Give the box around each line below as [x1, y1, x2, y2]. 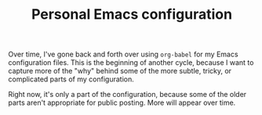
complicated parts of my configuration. [8, 74, 135, 84]
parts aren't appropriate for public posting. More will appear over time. [8, 98, 236, 107]
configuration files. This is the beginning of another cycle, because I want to [8, 58, 254, 67]
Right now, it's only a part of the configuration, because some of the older [8, 90, 247, 99]
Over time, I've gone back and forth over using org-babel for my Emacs [8, 49, 238, 59]
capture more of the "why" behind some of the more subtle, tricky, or [8, 66, 232, 76]
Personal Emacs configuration [31, 5, 233, 23]
